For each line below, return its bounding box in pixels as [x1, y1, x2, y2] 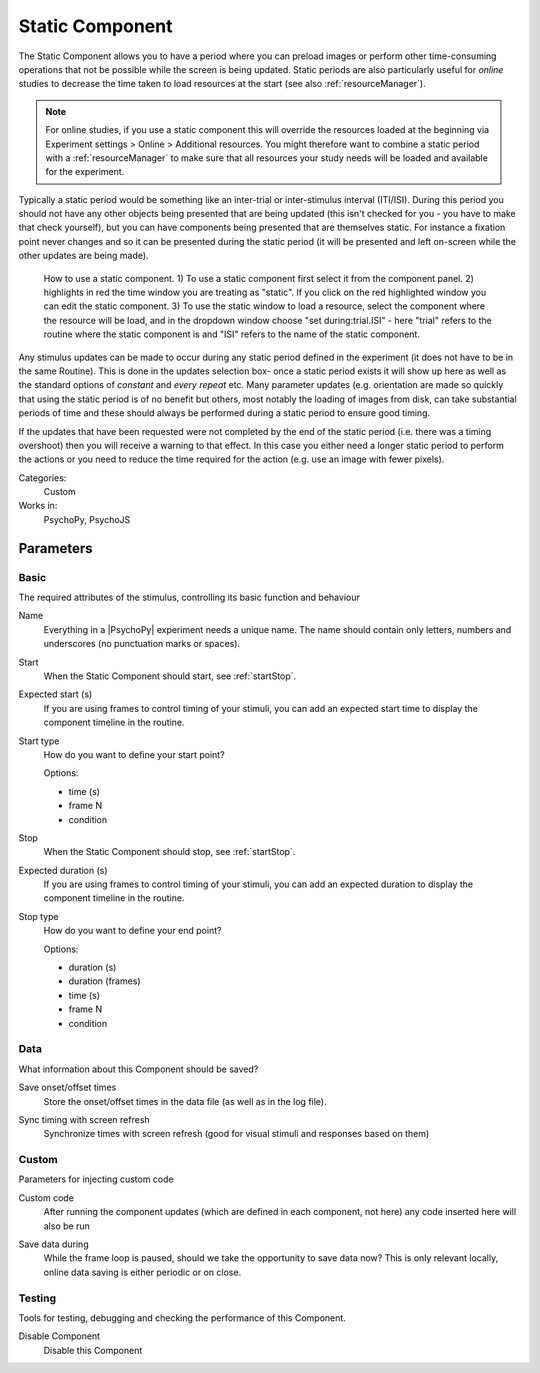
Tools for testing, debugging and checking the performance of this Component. [18, 1311, 347, 1324]
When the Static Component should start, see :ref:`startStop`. [43, 670, 297, 682]
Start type [18, 735, 60, 747]
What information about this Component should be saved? [18, 1063, 259, 1075]
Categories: [18, 471, 67, 484]
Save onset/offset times [18, 1081, 117, 1094]
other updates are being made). [18, 250, 149, 262]
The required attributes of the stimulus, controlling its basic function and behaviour [18, 591, 360, 604]
